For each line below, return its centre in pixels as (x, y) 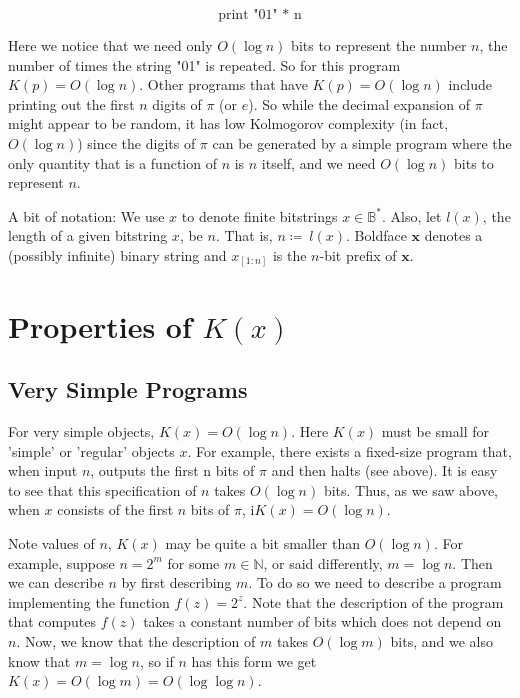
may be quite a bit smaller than (263, 543)
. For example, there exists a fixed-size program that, (349, 450)
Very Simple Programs (128, 389)
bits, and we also (441, 640)
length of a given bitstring (88, 235)
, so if (156, 660)
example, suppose (61, 562)
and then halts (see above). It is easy (384, 470)
